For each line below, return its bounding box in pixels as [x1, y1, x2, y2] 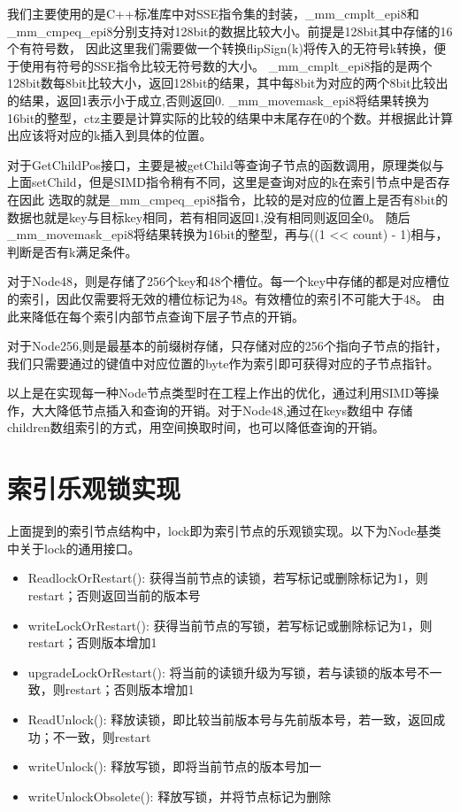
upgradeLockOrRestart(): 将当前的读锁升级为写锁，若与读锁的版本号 [27, 662, 418, 681]
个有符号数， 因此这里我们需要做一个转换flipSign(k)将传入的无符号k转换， [7, 39, 434, 58]
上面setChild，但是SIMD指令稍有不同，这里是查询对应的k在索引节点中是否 [7, 173, 438, 191]
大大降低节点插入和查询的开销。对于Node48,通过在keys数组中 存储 [31, 400, 413, 419]
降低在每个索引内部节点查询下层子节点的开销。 [31, 306, 304, 325]
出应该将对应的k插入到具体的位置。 [7, 126, 212, 144]
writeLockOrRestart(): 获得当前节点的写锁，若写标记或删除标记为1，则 [27, 615, 433, 634]
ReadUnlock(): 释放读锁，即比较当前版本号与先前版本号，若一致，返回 [27, 709, 433, 728]
